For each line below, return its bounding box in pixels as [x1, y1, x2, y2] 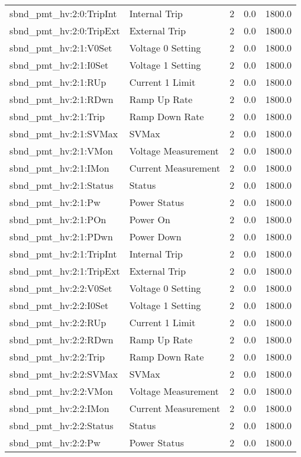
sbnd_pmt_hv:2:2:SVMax [9, 367, 118, 381]
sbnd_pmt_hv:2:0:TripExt [9, 24, 120, 37]
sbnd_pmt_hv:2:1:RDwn [9, 92, 114, 106]
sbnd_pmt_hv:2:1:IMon [9, 161, 109, 175]
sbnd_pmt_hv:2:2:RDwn [9, 333, 114, 346]
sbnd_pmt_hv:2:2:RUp [9, 316, 106, 329]
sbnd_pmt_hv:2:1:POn [9, 213, 106, 226]
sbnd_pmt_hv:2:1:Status [9, 178, 114, 192]
